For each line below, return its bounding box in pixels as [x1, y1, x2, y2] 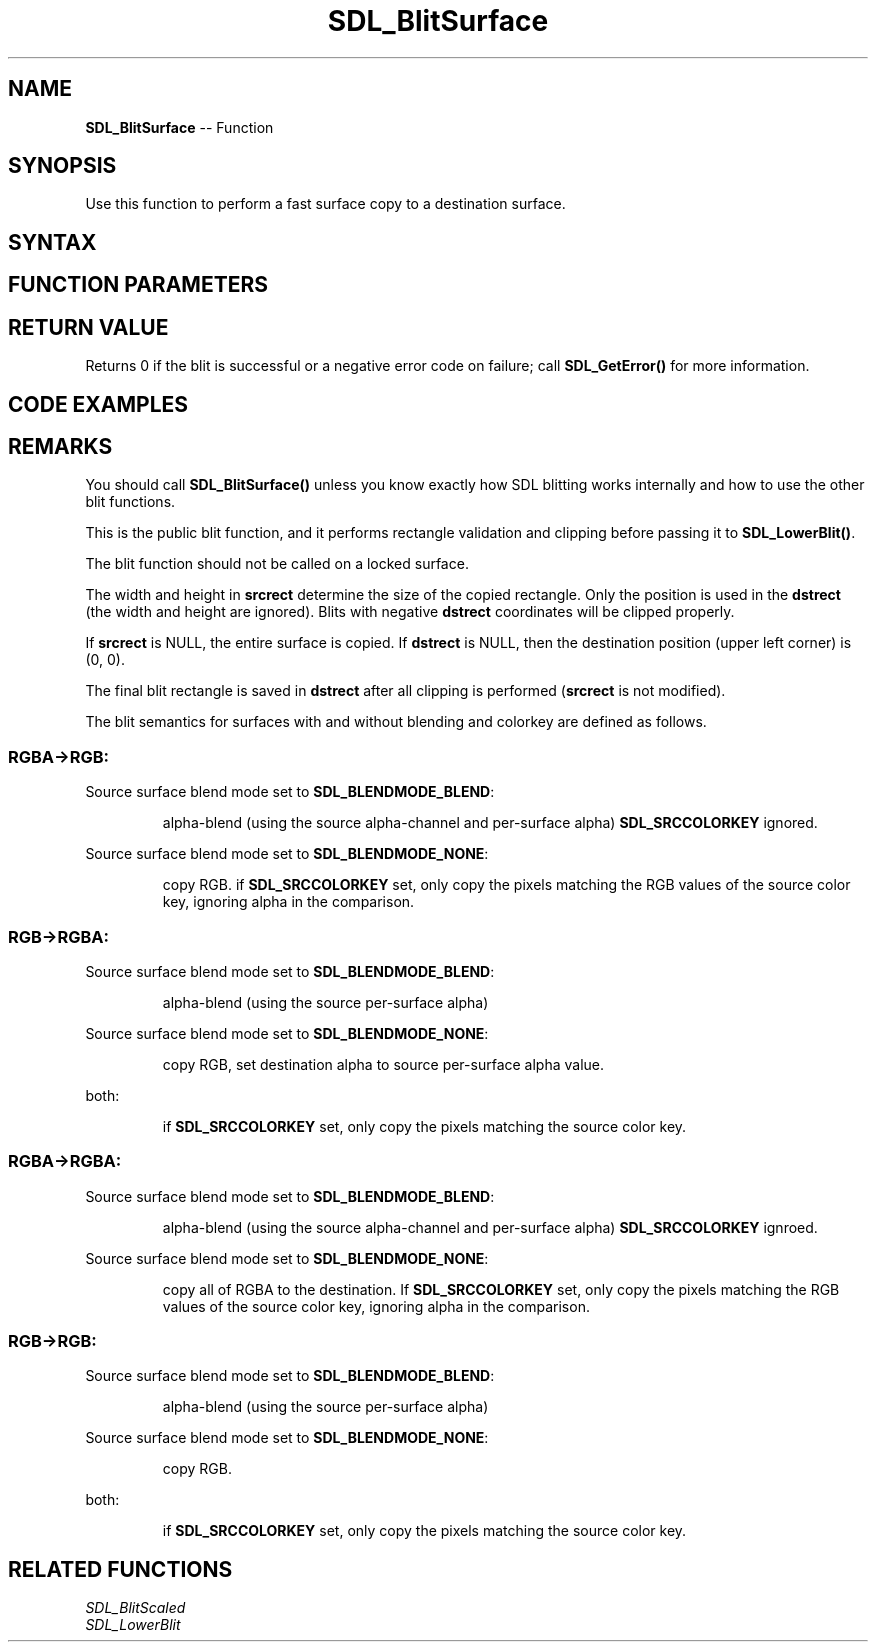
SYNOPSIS [8, 153, 117, 179]
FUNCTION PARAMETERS [8, 272, 268, 298]
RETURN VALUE [8, 314, 169, 340]
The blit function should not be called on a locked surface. [85, 555, 469, 573]
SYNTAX [8, 229, 97, 255]
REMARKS [8, 433, 113, 459]
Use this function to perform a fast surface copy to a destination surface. [85, 195, 566, 213]
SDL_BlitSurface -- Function [85, 118, 274, 136]
